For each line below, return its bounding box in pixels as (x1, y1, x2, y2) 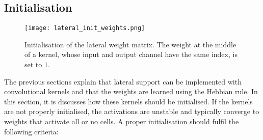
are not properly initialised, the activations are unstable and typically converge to (4, 106, 259, 117)
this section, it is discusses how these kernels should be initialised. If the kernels (4, 96, 253, 106)
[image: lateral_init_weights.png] (24, 24, 145, 32)
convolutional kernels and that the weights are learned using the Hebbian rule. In (4, 86, 258, 97)
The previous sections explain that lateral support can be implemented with (4, 76, 242, 87)
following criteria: (4, 126, 59, 136)
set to (24, 59, 42, 70)
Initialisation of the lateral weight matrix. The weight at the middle (24, 39, 236, 49)
